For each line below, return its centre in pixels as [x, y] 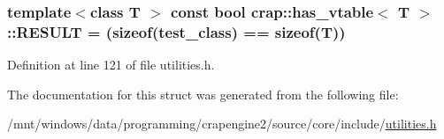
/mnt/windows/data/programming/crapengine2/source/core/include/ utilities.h [222, 124]
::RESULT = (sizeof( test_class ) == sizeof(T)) [176, 31]
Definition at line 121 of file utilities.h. [111, 65]
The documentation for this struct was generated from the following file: [203, 94]
